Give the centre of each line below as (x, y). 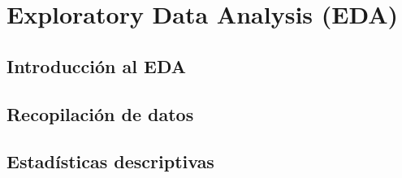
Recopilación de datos (100, 113)
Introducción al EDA (96, 65)
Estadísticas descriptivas (110, 161)
